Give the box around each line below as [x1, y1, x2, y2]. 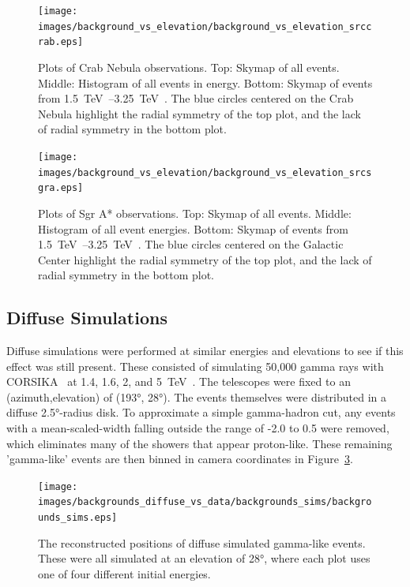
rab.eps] [38, 36, 84, 48]
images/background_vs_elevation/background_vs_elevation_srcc [38, 21, 372, 32]
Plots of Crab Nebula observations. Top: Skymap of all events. [38, 58, 340, 75]
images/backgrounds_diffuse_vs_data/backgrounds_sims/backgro [38, 496, 372, 508]
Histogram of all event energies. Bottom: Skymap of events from [38, 220, 348, 237]
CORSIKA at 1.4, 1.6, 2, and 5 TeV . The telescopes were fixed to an [6, 373, 351, 390]
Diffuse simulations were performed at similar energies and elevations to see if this [6, 342, 404, 359]
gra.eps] [38, 182, 84, 194]
